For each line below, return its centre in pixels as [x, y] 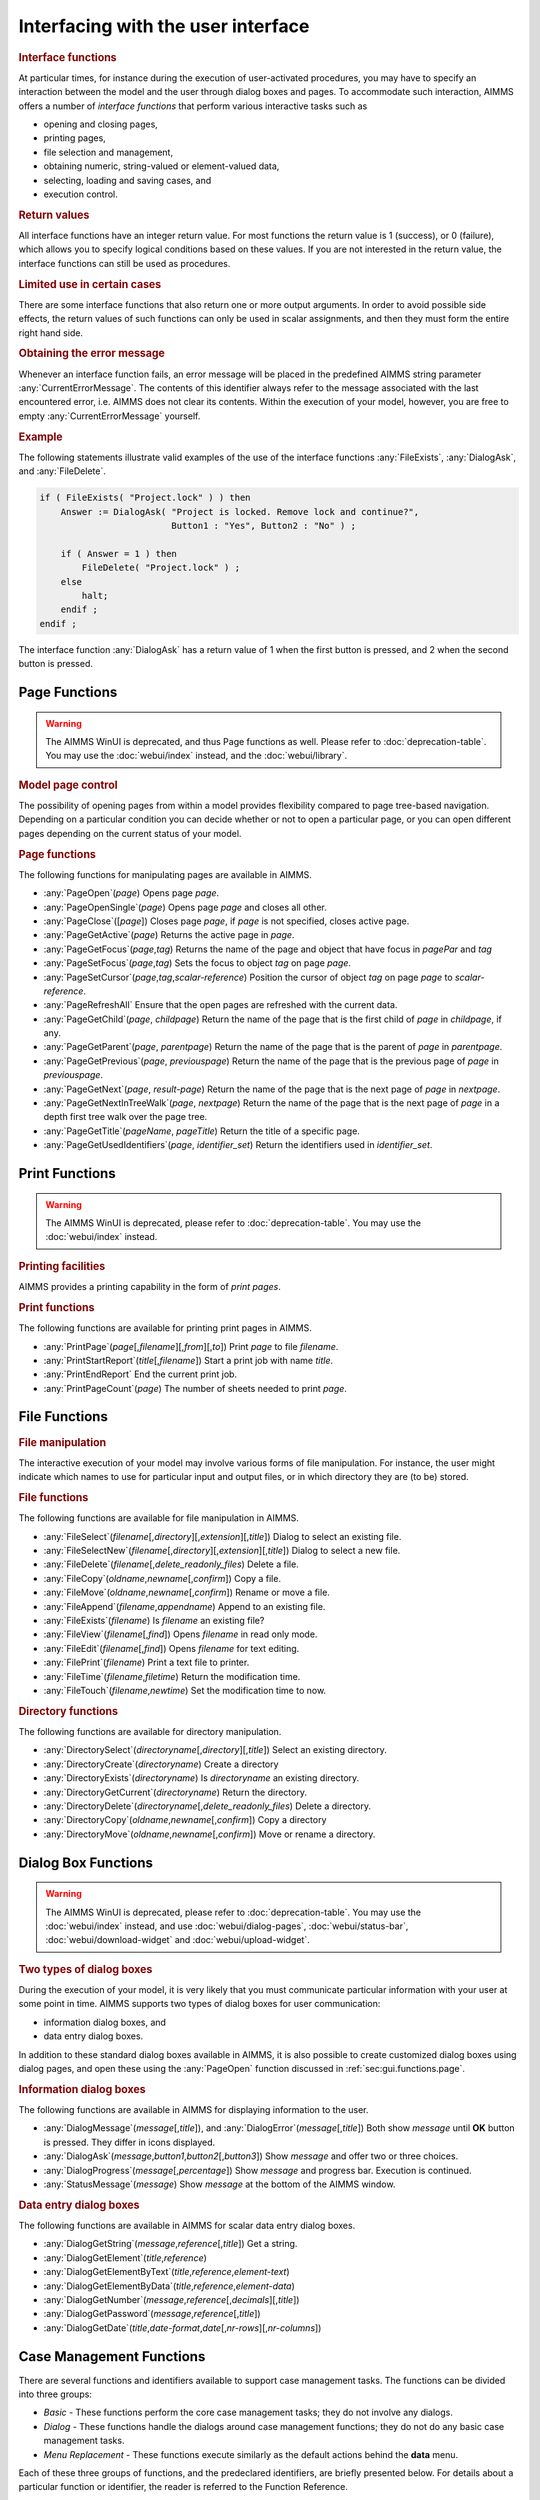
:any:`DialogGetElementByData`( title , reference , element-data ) [169, 2286]
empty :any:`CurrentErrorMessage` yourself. [109, 416]
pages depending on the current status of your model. [130, 833]
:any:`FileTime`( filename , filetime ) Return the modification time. [172, 1676]
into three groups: [55, 2394]
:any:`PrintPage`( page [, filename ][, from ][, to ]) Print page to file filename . [191, 1346]
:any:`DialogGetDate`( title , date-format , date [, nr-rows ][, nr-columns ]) [182, 2327]
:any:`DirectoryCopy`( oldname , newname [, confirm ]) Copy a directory [185, 1820]
